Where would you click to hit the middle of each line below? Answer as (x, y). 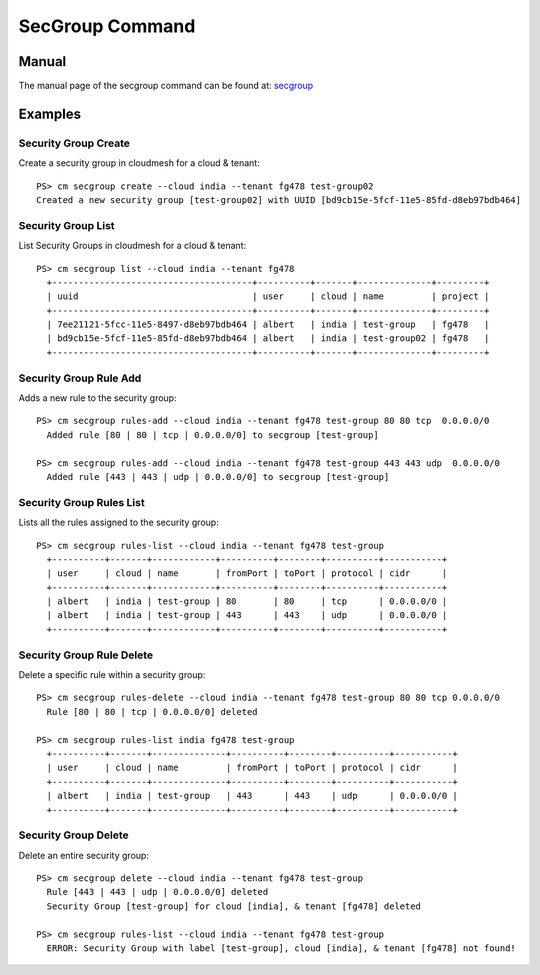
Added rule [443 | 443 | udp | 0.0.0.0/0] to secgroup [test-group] (218, 476)
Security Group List (66, 225)
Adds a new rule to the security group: (97, 398)
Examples (50, 113)
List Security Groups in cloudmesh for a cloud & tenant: (132, 246)
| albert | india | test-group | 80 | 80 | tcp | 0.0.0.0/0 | (247, 601)
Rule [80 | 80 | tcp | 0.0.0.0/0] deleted (152, 711)
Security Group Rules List (81, 502)
